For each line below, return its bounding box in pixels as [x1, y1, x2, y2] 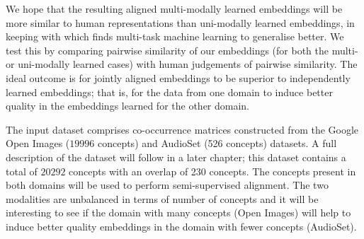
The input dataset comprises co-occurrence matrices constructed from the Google [6, 122, 359, 136]
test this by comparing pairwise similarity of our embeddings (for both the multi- [6, 42, 358, 57]
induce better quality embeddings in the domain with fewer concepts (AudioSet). [6, 218, 357, 233]
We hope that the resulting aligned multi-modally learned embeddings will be [6, 1, 343, 16]
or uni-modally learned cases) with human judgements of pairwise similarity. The [6, 57, 358, 71]
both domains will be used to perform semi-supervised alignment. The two [6, 177, 329, 192]
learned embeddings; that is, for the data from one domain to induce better [6, 84, 333, 99]
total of [6, 163, 38, 178]
